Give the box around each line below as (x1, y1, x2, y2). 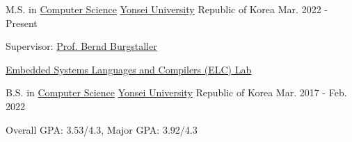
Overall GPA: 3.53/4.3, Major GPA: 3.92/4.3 (6, 122, 198, 136)
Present (6, 15, 38, 30)
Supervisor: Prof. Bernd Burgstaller (6, 39, 157, 53)
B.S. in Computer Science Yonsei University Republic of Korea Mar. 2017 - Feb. (6, 85, 347, 100)
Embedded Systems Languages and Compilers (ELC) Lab (6, 62, 252, 76)
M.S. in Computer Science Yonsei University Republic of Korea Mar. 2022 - (6, 2, 328, 16)
